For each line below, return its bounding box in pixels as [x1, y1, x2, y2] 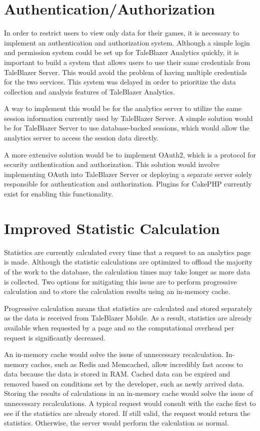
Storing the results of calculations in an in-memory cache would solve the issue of [4, 388, 253, 398]
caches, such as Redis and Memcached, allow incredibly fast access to [31, 358, 243, 369]
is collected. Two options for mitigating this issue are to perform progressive [4, 276, 237, 286]
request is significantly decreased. [4, 332, 105, 342]
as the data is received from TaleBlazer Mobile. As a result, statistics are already [4, 312, 252, 323]
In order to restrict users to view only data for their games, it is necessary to [4, 27, 239, 38]
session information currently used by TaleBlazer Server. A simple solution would [4, 112, 253, 123]
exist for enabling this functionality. [4, 188, 113, 199]
